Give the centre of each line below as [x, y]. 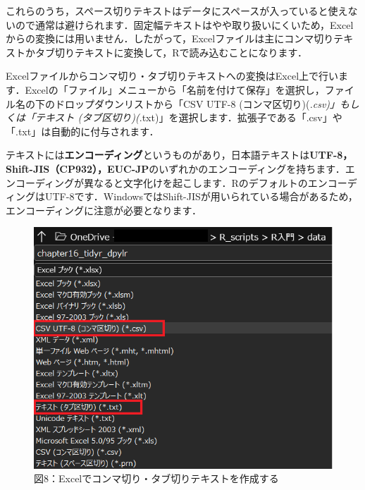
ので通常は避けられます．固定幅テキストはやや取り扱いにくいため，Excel [184, 24]
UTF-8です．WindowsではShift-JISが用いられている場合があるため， [201, 196]
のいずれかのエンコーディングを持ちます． [247, 168]
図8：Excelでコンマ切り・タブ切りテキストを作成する [156, 478]
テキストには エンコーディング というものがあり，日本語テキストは [158, 155]
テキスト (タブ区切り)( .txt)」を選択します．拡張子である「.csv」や [188, 117]
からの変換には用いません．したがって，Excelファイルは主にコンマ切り [170, 38]
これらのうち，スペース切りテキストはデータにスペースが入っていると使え [177, 11]
